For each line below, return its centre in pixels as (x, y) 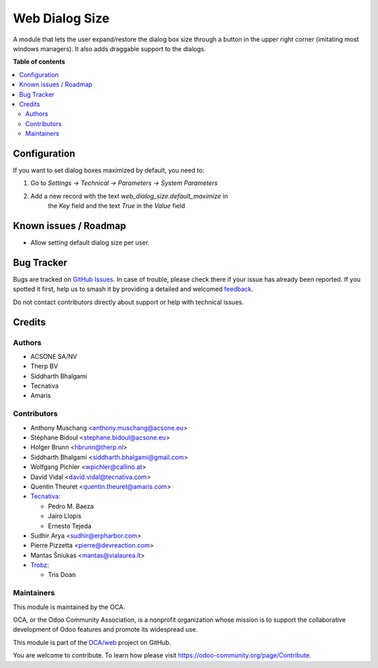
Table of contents (39, 62)
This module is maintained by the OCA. (69, 607)
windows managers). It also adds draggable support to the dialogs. (110, 48)
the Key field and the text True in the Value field (117, 206)
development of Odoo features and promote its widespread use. (105, 629)
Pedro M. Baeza (71, 506)
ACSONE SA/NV (54, 356)
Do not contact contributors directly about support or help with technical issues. (128, 302)
